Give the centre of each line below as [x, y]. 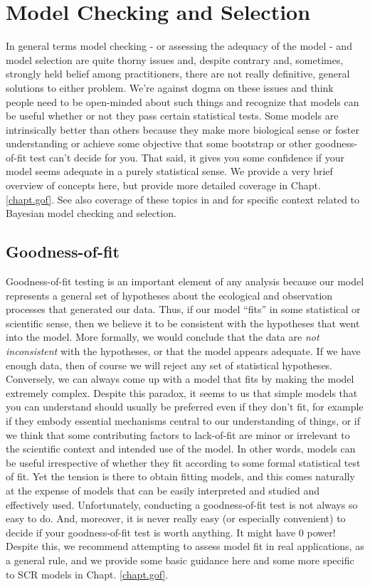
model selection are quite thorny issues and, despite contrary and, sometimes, [175, 59]
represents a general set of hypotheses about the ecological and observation [169, 295]
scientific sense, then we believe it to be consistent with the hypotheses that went [183, 323]
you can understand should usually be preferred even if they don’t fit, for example [185, 407]
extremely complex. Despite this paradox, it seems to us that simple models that [182, 392]
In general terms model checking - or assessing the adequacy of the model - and [179, 46]
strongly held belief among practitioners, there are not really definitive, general [178, 74]
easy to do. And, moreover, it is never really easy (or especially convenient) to [176, 518]
